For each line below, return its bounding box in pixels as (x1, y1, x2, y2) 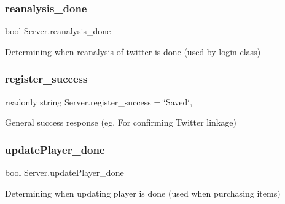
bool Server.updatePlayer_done (5, 166, 124, 179)
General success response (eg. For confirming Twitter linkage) (5, 116, 236, 129)
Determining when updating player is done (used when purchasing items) (5, 186, 281, 199)
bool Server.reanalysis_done (5, 25, 111, 37)
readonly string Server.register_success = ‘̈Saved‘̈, (5, 95, 193, 108)
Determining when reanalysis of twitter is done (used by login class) (5, 45, 261, 58)
